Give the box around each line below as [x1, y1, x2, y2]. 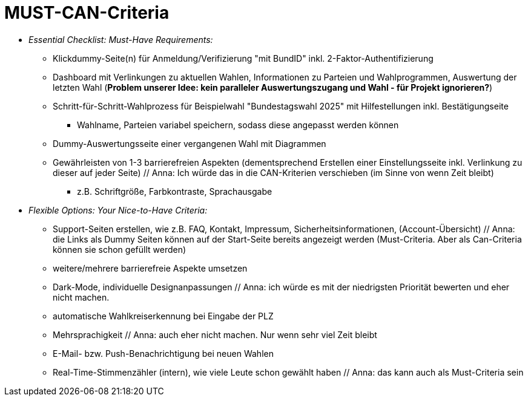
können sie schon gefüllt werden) [53, 244, 186, 255]
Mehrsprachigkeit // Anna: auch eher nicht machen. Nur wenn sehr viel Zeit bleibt [53, 329, 377, 340]
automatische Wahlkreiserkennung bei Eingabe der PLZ [53, 310, 274, 321]
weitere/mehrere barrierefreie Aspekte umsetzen [53, 262, 248, 273]
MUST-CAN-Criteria [4, 2, 170, 23]
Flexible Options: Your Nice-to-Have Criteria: [28, 204, 208, 215]
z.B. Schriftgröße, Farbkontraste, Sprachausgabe [77, 186, 272, 197]
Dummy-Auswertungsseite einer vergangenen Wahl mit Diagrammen [53, 138, 326, 149]
